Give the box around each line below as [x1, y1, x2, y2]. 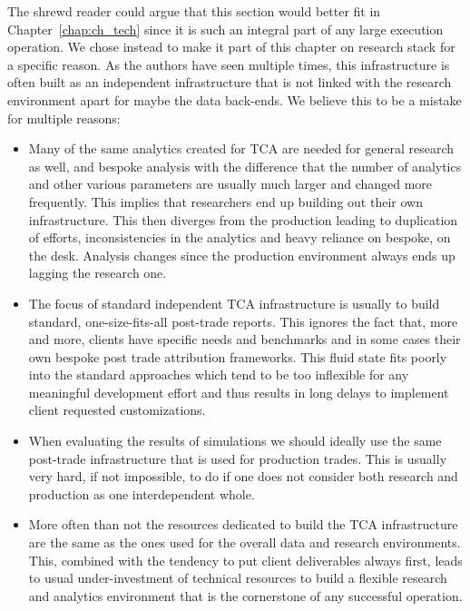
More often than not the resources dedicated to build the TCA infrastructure [28, 515, 458, 534]
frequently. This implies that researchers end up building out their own [28, 192, 423, 211]
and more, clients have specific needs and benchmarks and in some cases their [28, 330, 461, 349]
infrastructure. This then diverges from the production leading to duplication [28, 210, 458, 229]
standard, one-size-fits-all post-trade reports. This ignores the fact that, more [28, 311, 458, 330]
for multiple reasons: [7, 108, 121, 127]
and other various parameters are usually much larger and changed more [28, 174, 433, 193]
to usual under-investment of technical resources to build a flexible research [28, 568, 447, 587]
